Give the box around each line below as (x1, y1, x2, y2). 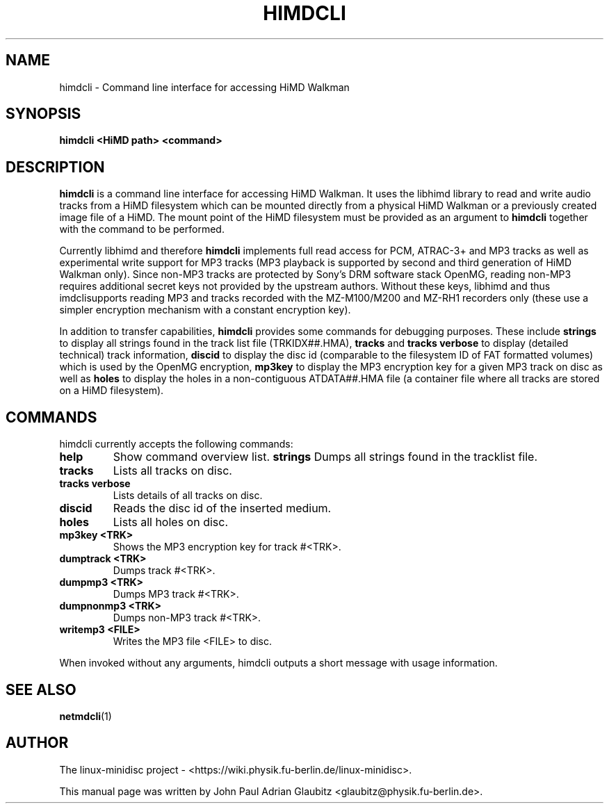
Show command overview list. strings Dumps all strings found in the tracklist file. (113, 450, 538, 464)
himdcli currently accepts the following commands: (59, 438, 293, 450)
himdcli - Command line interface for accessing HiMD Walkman (59, 81, 350, 93)
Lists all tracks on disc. (113, 464, 232, 478)
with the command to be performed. (59, 223, 225, 236)
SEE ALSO (6, 680, 76, 698)
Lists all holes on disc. (113, 515, 229, 530)
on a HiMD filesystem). (59, 384, 164, 397)
